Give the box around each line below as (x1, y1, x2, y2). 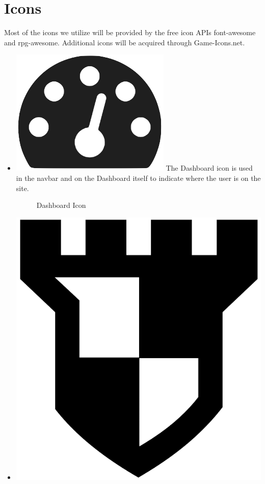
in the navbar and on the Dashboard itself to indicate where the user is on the (16, 172, 261, 183)
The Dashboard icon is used (166, 163, 253, 173)
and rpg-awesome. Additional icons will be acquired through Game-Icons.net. (4, 37, 245, 47)
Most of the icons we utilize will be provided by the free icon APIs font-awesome (4, 27, 256, 38)
